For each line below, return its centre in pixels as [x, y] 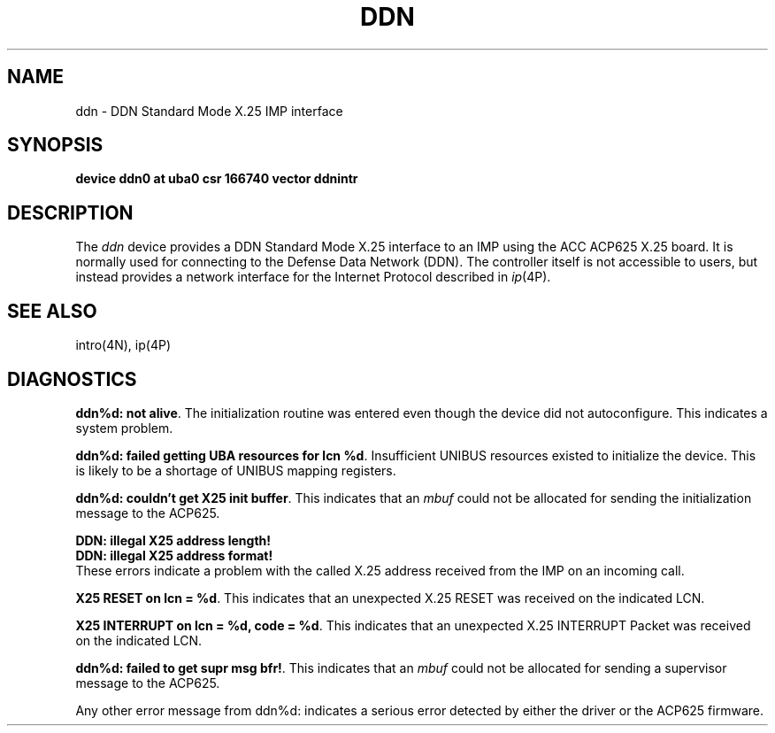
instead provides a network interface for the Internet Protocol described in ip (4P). [313, 277]
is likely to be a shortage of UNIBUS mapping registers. [236, 470]
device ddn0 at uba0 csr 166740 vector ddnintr [217, 179]
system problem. [124, 428]
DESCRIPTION [70, 212]
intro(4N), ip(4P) [123, 345]
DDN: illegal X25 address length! [173, 540]
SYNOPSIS [55, 145]
